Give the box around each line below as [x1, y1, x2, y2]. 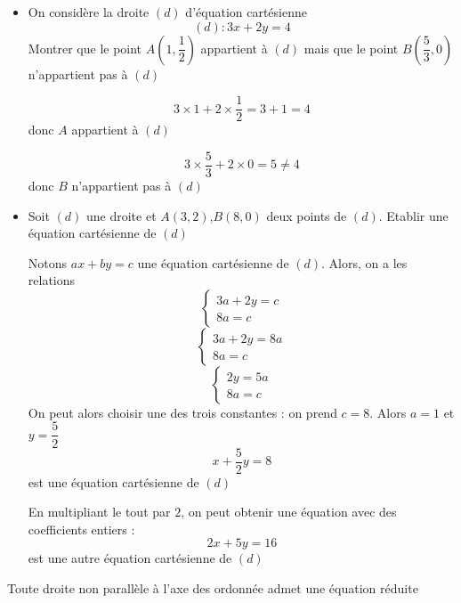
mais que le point [303, 38, 399, 57]
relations [28, 271, 76, 289]
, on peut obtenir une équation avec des [181, 502, 397, 521]
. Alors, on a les [321, 253, 408, 272]
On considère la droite [28, 3, 150, 20]
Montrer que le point [28, 38, 142, 57]
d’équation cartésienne [185, 3, 307, 20]
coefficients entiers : [28, 519, 135, 538]
